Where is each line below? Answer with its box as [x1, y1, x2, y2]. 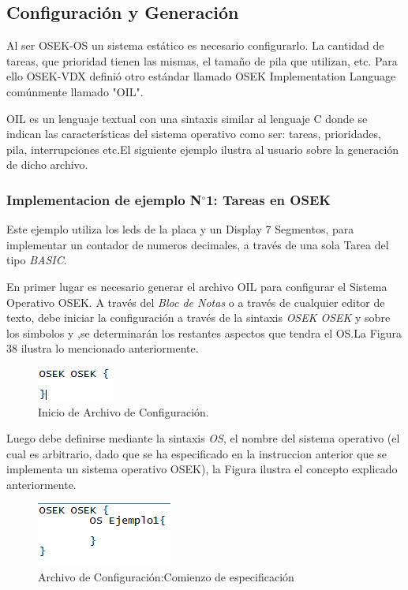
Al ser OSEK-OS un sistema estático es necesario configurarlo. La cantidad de [6, 37, 384, 54]
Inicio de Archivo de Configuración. [38, 403, 209, 420]
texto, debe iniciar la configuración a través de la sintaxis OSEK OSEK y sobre [6, 309, 391, 326]
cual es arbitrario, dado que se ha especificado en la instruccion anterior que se [6, 445, 387, 461]
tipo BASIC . [6, 252, 67, 268]
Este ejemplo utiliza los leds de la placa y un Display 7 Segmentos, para [6, 221, 354, 237]
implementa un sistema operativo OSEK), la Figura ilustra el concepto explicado [6, 461, 398, 477]
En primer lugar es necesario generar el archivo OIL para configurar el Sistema [6, 278, 387, 294]
